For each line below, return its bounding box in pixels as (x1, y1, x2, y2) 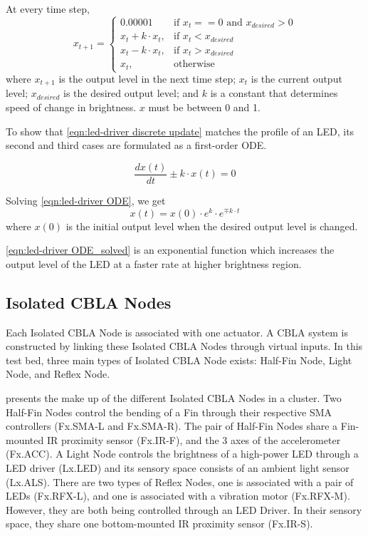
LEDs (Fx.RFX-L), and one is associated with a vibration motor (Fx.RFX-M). (6, 488, 350, 503)
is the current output (251, 71, 342, 86)
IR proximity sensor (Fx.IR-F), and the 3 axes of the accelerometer (46, 432, 341, 447)
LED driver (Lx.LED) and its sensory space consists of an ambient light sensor (6, 460, 349, 475)
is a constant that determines (210, 86, 338, 100)
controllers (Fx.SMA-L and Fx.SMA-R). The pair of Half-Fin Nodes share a (6, 418, 338, 433)
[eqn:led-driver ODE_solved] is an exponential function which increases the (6, 242, 335, 257)
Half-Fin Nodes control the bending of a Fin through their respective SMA (6, 404, 332, 419)
